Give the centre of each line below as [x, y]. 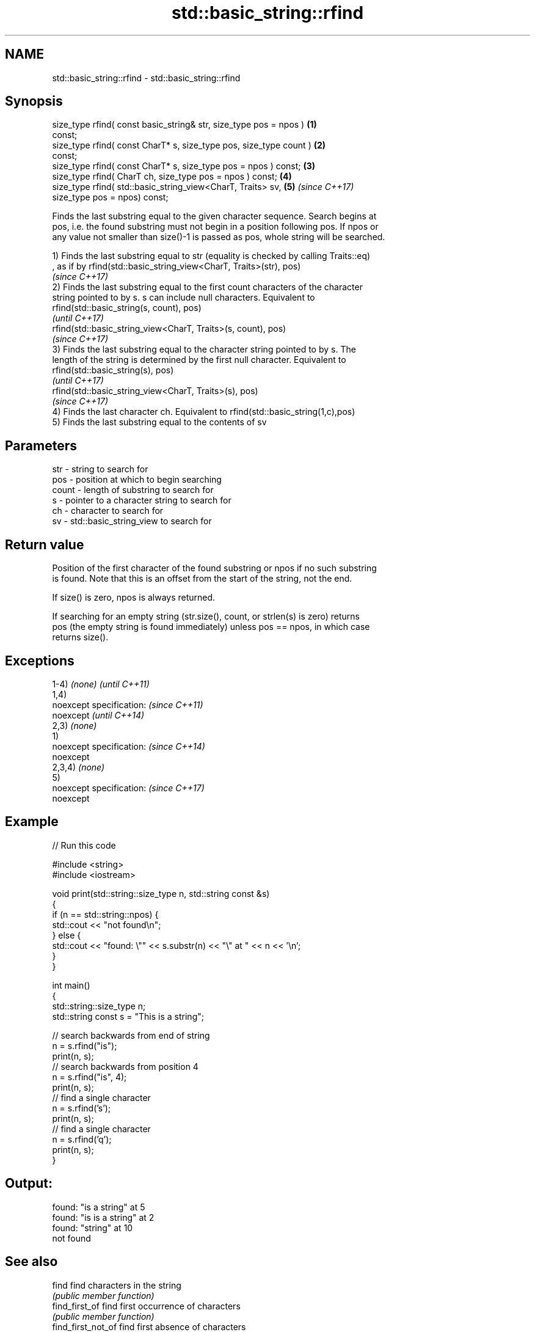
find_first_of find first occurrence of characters [146, 1306]
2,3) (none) [75, 725]
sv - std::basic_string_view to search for [132, 521]
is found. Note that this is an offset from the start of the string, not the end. [202, 579]
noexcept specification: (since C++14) [129, 746]
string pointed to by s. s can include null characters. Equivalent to [184, 298]
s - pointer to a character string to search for [142, 500]
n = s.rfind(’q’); [82, 1139]
